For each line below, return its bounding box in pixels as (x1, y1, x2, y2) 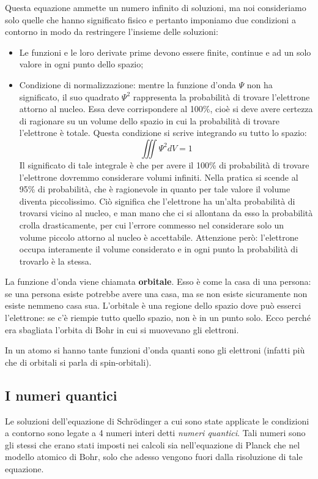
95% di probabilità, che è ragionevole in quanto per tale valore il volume (19, 183, 290, 195)
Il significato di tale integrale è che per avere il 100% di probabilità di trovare (19, 158, 309, 171)
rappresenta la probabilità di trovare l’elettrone (133, 90, 310, 103)
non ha (246, 78, 273, 91)
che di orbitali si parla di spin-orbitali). (5, 355, 152, 368)
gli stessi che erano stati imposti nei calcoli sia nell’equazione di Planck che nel (5, 438, 300, 451)
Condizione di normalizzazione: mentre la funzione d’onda (19, 78, 236, 91)
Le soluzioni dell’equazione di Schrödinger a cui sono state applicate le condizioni (5, 414, 309, 427)
